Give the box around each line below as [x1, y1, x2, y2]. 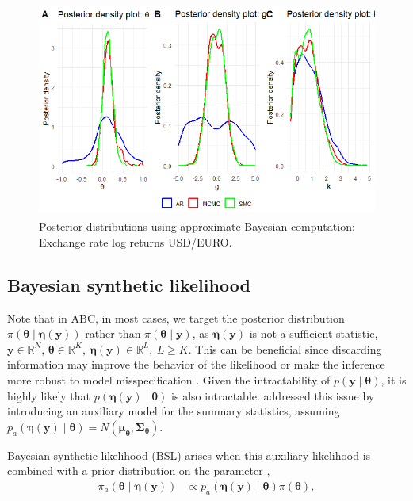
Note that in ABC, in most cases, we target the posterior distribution [7, 309, 345, 326]
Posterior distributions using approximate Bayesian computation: [39, 218, 355, 235]
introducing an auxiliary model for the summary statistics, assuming [7, 403, 340, 419]
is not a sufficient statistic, [249, 325, 378, 342]
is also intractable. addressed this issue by [171, 387, 375, 403]
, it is [380, 372, 407, 388]
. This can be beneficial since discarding [188, 340, 382, 357]
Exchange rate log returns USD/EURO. [39, 233, 232, 250]
